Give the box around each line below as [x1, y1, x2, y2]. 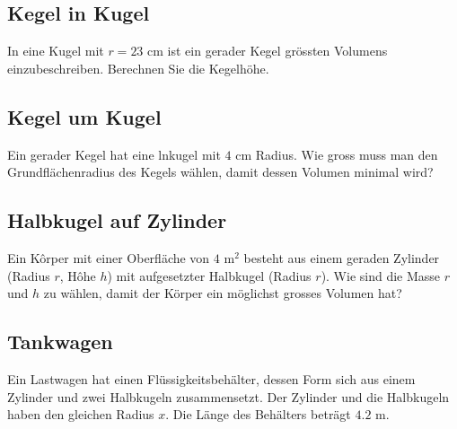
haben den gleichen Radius [7, 405, 154, 424]
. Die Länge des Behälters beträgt [165, 405, 351, 424]
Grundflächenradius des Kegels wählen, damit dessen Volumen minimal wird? [7, 162, 434, 181]
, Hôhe [59, 266, 96, 285]
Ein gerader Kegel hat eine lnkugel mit [7, 144, 221, 163]
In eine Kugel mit [7, 41, 104, 60]
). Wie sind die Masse [321, 266, 441, 285]
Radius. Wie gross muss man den [255, 144, 438, 163]
